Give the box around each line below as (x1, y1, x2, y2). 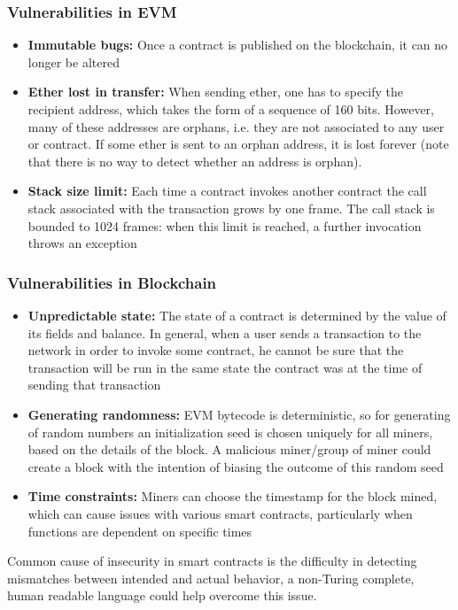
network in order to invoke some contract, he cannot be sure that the (27, 341, 404, 359)
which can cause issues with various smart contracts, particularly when (27, 504, 413, 522)
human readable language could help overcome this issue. (7, 586, 317, 605)
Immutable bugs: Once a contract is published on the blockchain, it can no (27, 35, 448, 54)
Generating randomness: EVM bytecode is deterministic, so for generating (27, 405, 451, 423)
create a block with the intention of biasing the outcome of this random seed (27, 457, 444, 475)
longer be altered (27, 52, 120, 71)
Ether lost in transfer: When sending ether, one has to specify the (27, 82, 404, 101)
